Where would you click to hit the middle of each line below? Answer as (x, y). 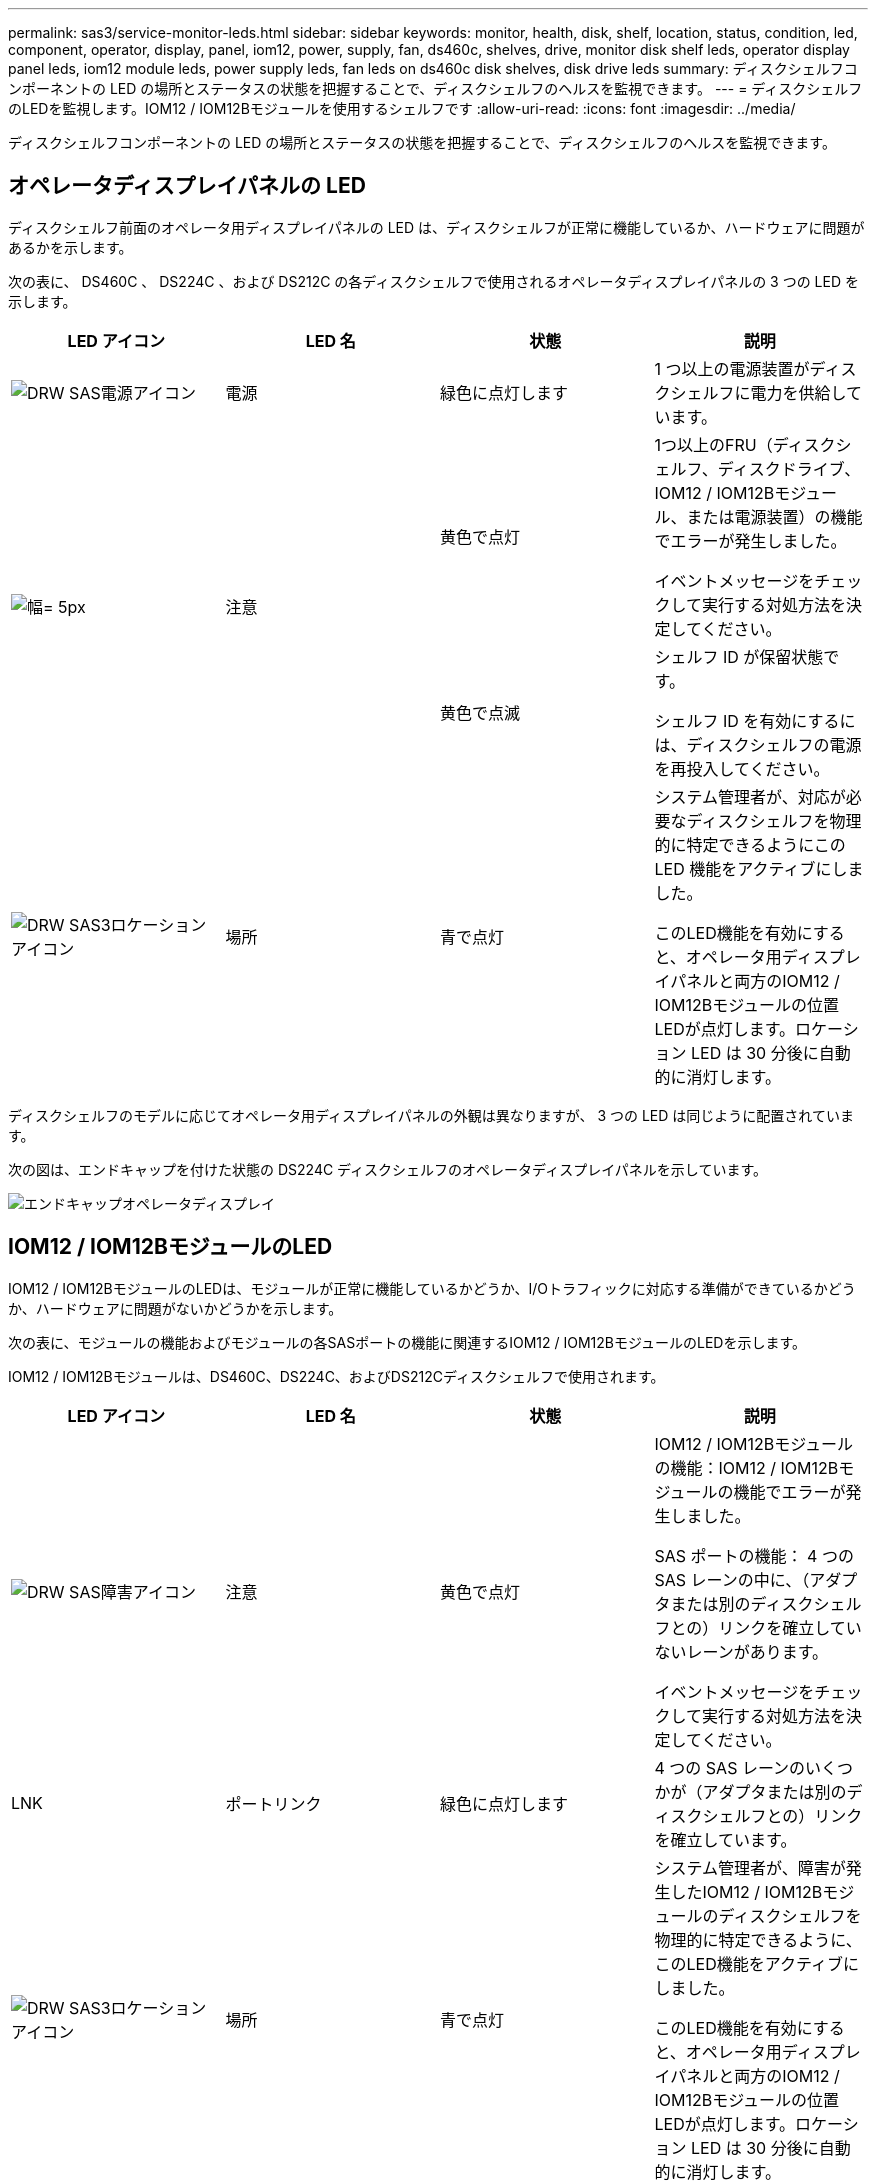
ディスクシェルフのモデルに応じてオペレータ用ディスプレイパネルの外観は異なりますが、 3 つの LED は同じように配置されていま (431, 1115)
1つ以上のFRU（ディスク (745, 444)
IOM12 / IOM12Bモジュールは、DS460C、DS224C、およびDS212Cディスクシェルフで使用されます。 (336, 1376)
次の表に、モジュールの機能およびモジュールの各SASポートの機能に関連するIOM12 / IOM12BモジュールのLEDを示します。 (407, 1342)
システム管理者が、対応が (750, 796)
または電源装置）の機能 (774, 516)
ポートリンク (273, 1803)
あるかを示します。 (70, 247)
